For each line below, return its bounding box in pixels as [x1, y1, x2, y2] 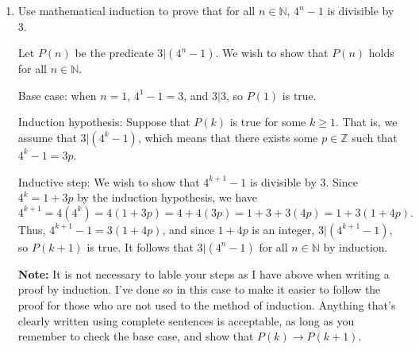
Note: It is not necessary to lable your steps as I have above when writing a [17, 265, 390, 282]
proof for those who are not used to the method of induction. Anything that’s [17, 296, 396, 313]
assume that [17, 129, 77, 145]
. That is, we [335, 113, 398, 130]
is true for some [229, 113, 306, 130]
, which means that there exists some [137, 129, 318, 145]
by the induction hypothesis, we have [77, 189, 258, 206]
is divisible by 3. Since [250, 173, 358, 190]
